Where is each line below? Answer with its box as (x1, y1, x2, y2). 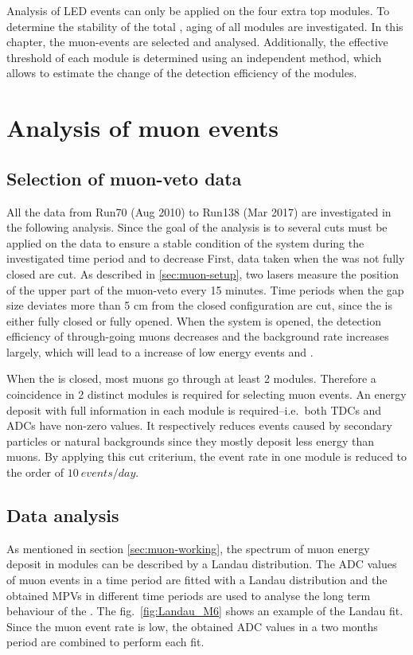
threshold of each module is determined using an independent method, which (6, 49, 382, 65)
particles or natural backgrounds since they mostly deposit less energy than (6, 432, 374, 449)
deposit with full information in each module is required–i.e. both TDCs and (6, 401, 382, 418)
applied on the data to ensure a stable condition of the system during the (6, 234, 364, 251)
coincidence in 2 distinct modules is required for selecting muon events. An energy (6, 386, 407, 403)
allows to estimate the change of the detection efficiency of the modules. (6, 64, 357, 81)
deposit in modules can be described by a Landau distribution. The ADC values (6, 556, 397, 572)
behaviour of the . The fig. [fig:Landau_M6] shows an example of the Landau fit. (6, 602, 403, 619)
